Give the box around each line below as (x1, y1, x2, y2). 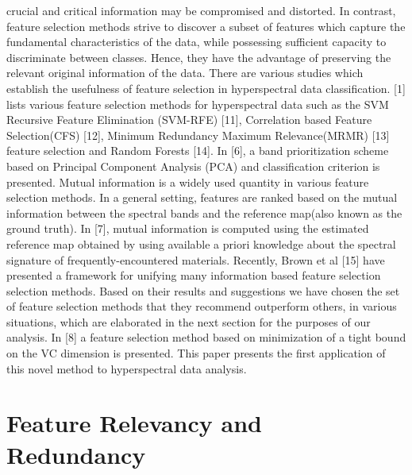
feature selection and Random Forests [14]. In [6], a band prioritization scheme (6, 142, 389, 159)
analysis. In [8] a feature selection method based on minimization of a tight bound (6, 329, 406, 346)
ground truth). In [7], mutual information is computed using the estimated (6, 220, 369, 237)
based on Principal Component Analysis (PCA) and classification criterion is (6, 157, 380, 174)
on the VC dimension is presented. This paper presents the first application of (6, 345, 386, 361)
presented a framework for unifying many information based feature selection (6, 267, 381, 284)
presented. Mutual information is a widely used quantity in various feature (6, 173, 369, 190)
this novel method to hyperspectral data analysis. (6, 360, 247, 377)
